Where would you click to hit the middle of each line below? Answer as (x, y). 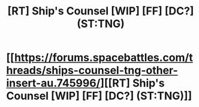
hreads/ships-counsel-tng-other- (92, 71)
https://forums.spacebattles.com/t (103, 58)
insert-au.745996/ (53, 83)
